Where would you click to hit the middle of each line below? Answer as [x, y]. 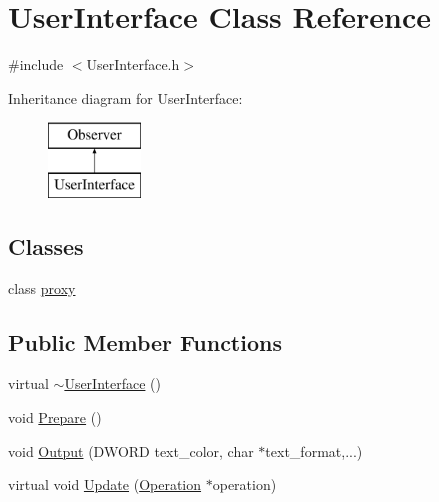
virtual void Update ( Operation [105, 484]
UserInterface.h [133, 64]
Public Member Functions [145, 341]
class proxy [42, 287]
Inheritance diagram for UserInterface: [125, 97]
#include [36, 64]
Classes [46, 245]
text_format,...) [314, 450]
